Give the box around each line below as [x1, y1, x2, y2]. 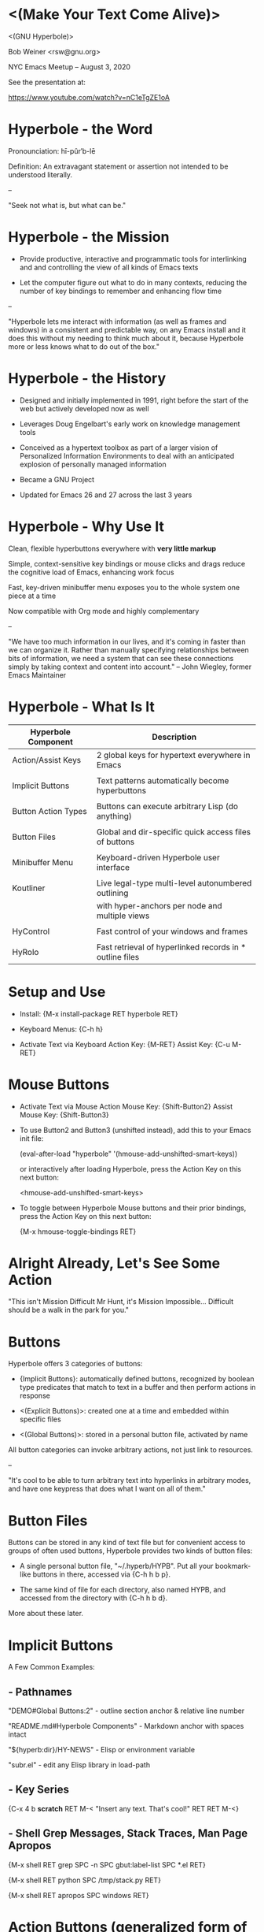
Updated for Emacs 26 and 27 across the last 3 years [19, 490, 192, 500]
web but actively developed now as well [19, 403, 149, 413]
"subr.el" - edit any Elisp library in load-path [8, 1760, 151, 1770]
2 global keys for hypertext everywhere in [96, 749, 251, 760]
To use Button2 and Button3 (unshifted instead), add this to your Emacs [19, 1125, 251, 1135]
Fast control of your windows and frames [96, 926, 248, 937]
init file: [19, 1133, 44, 1143]
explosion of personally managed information [19, 459, 167, 469]
